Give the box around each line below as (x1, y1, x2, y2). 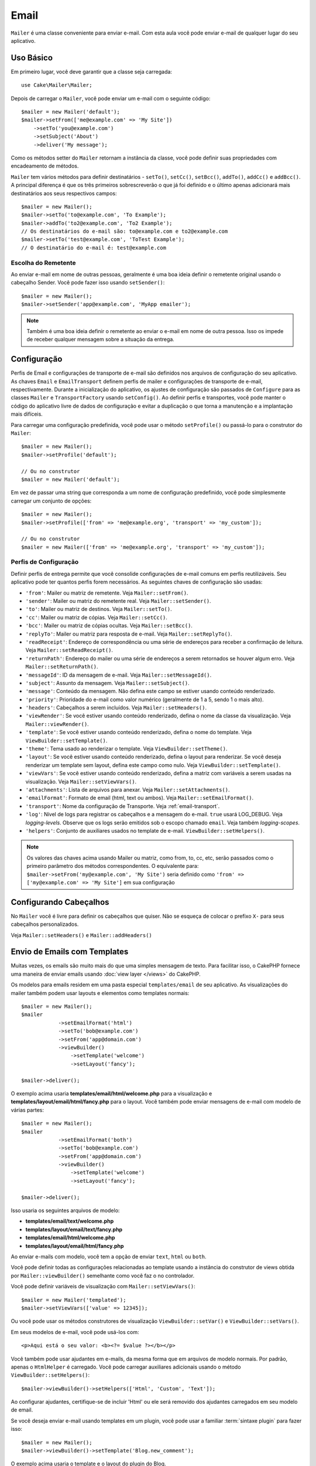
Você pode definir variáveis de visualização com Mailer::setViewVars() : (11, 1283, 195, 1290)
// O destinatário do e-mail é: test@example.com (21, 244, 167, 251)
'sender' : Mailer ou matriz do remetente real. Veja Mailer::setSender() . (25, 598, 211, 604)
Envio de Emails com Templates (11, 947, 129, 957)
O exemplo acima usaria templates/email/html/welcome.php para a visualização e (11, 1090, 212, 1097)
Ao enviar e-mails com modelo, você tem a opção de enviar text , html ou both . (11, 1253, 207, 1260)
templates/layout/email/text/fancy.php (25, 1226, 123, 1233)
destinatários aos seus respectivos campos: (11, 189, 117, 196)
